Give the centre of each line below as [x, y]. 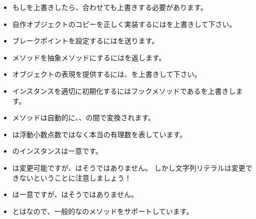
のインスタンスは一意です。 [57, 151]
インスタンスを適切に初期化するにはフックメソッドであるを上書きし [124, 91]
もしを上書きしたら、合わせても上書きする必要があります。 [110, 7]
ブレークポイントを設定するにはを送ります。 [85, 41]
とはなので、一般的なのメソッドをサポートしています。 [103, 211]
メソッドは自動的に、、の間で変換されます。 [83, 117]
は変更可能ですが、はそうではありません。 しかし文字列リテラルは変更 [129, 167]
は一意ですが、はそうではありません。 [75, 194]
